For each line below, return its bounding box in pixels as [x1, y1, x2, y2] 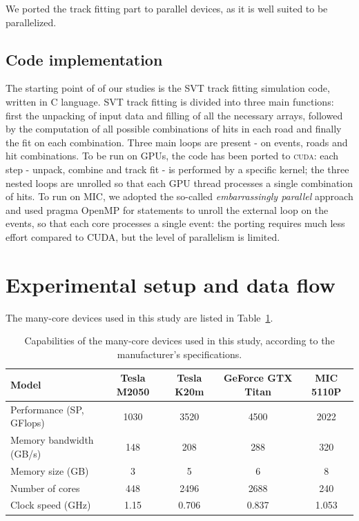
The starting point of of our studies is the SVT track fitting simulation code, [6, 81, 330, 95]
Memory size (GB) [10, 463, 89, 478]
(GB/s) [10, 446, 41, 460]
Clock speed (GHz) [10, 498, 91, 512]
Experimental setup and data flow [6, 270, 336, 298]
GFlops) [10, 415, 45, 430]
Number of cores [10, 480, 80, 495]
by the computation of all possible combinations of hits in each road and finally [6, 121, 342, 136]
